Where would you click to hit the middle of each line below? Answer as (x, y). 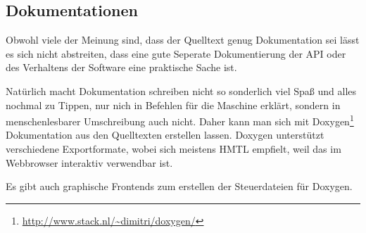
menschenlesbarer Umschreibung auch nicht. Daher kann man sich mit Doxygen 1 (180, 120)
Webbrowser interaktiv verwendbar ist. (89, 162)
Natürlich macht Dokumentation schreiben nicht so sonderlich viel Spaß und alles (181, 90)
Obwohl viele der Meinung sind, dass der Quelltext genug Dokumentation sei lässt (183, 40)
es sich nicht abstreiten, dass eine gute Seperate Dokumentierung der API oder (176, 53)
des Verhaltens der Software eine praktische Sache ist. (121, 67)
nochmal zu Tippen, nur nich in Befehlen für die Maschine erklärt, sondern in (173, 105)
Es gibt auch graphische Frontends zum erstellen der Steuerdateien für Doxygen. (179, 186)
